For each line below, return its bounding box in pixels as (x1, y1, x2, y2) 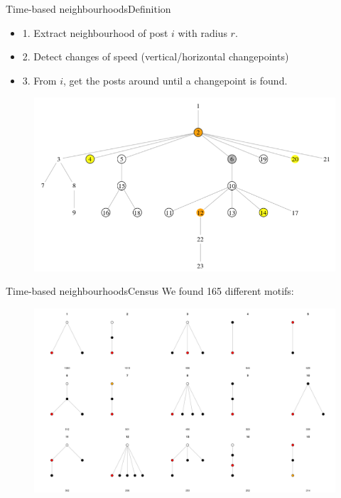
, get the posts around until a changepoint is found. (63, 72, 288, 87)
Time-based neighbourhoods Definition (6, 1, 171, 16)
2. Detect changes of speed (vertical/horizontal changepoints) (22, 49, 289, 64)
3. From (22, 72, 57, 87)
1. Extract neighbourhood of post (22, 25, 168, 40)
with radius (178, 25, 227, 40)
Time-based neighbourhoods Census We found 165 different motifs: (6, 283, 294, 298)
